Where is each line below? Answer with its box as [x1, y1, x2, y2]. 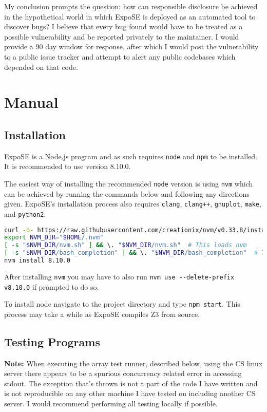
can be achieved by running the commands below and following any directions [4, 188, 250, 199]
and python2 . [4, 208, 46, 219]
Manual [4, 91, 59, 113]
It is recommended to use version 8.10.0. [4, 161, 131, 172]
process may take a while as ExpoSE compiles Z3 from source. [4, 308, 200, 319]
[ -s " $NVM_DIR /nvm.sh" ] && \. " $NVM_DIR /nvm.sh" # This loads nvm [4, 241, 247, 249]
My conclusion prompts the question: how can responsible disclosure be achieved [4, 1, 258, 11]
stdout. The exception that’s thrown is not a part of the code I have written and [4, 378, 258, 388]
